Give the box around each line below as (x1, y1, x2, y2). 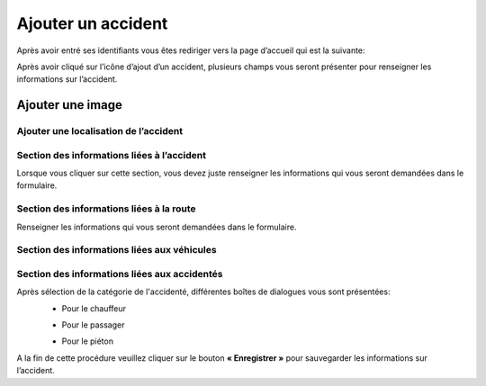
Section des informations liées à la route (16, 202, 197, 215)
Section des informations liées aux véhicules (16, 244, 217, 256)
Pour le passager (61, 319, 125, 330)
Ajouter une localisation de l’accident (16, 125, 184, 138)
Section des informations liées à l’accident (16, 148, 207, 161)
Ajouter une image (16, 97, 123, 112)
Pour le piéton (61, 336, 114, 346)
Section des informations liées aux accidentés (16, 267, 223, 280)
